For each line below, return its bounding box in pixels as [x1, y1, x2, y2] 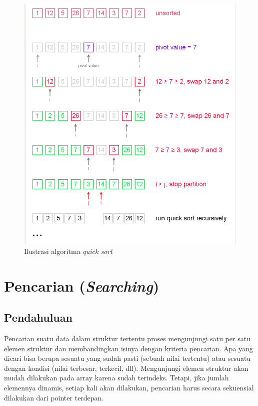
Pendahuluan [4, 310, 72, 325]
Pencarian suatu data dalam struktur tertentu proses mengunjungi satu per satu [4, 333, 250, 344]
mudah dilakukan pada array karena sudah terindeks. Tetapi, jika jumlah [4, 372, 229, 383]
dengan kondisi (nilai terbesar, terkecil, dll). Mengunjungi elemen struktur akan [4, 362, 248, 373]
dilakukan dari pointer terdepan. [4, 392, 104, 402]
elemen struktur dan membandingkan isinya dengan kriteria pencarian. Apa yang [4, 343, 253, 353]
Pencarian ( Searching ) [4, 275, 159, 296]
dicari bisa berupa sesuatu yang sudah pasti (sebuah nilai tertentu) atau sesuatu [4, 353, 251, 363]
